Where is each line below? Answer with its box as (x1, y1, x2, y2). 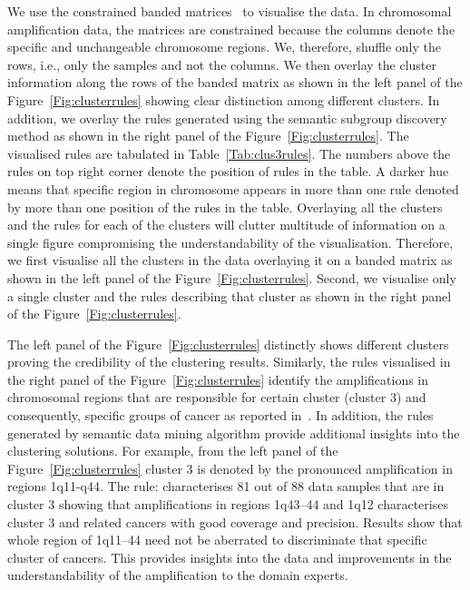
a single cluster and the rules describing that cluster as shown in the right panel (7, 286, 452, 305)
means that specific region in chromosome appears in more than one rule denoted (7, 179, 459, 198)
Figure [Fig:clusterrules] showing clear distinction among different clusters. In (7, 90, 440, 109)
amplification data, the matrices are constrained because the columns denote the (7, 19, 455, 38)
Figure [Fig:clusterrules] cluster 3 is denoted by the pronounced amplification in (7, 458, 453, 477)
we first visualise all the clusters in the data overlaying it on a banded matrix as (7, 251, 453, 270)
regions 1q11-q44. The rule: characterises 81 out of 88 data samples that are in (7, 477, 445, 496)
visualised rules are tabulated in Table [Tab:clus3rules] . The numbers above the (7, 143, 451, 162)
